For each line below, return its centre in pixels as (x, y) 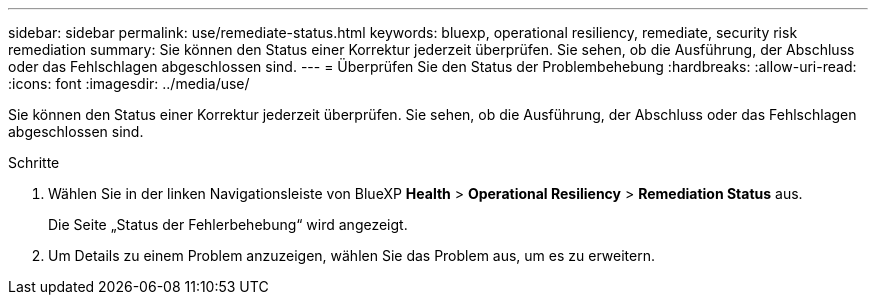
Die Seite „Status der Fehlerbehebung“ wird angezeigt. (228, 224)
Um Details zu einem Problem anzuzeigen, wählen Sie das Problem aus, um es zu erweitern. (351, 255)
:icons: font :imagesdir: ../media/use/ (129, 83)
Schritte (34, 162)
